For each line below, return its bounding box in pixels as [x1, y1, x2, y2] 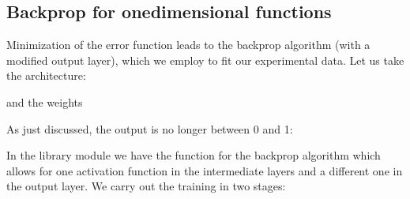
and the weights [6, 93, 83, 110]
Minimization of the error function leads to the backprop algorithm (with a [6, 36, 371, 53]
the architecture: [6, 67, 86, 84]
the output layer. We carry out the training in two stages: [6, 178, 286, 194]
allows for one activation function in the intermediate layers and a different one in [6, 162, 403, 178]
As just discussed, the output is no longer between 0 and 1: [6, 120, 293, 137]
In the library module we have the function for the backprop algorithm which [6, 147, 381, 163]
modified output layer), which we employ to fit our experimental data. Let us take [6, 51, 404, 68]
